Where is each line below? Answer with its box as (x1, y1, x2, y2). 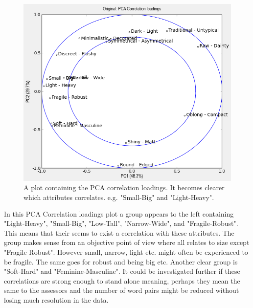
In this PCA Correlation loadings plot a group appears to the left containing (4, 208, 234, 219)
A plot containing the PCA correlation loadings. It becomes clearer (23, 182, 225, 193)
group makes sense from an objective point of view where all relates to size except (4, 237, 250, 247)
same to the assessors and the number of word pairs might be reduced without (4, 285, 239, 295)
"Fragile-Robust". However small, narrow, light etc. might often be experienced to (4, 246, 248, 257)
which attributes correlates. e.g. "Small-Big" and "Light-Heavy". (23, 192, 214, 202)
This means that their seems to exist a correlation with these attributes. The (4, 227, 234, 238)
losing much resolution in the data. (4, 294, 109, 305)
